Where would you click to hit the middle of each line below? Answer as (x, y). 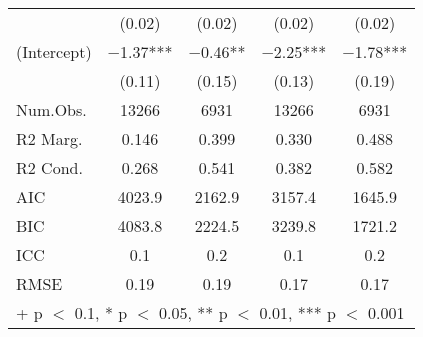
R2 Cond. (49, 167)
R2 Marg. (49, 138)
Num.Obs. (51, 109)
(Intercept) (54, 51)
